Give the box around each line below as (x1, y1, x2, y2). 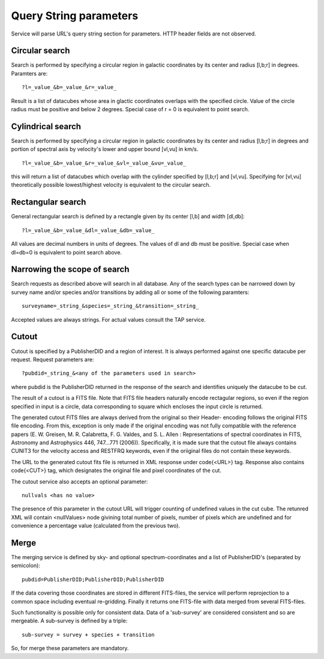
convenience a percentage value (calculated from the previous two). (11, 522, 180, 529)
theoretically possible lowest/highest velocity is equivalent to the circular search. (11, 181, 211, 189)
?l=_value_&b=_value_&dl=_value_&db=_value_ (22, 227, 155, 234)
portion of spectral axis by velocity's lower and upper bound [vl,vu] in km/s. (11, 146, 199, 153)
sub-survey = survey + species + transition (22, 631, 155, 638)
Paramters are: (11, 70, 48, 77)
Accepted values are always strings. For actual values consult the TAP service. (11, 316, 206, 323)
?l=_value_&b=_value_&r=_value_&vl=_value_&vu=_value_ (22, 159, 187, 167)
